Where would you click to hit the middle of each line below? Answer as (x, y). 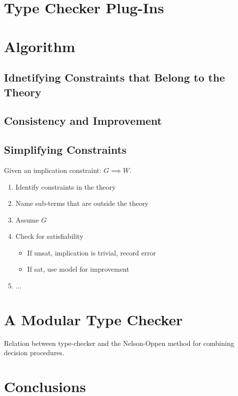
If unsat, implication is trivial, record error (91, 252)
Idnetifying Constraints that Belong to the (115, 77)
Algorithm (40, 46)
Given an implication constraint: (53, 170)
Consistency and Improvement (83, 121)
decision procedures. (34, 353)
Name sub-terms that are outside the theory (82, 203)
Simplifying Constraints (65, 150)
